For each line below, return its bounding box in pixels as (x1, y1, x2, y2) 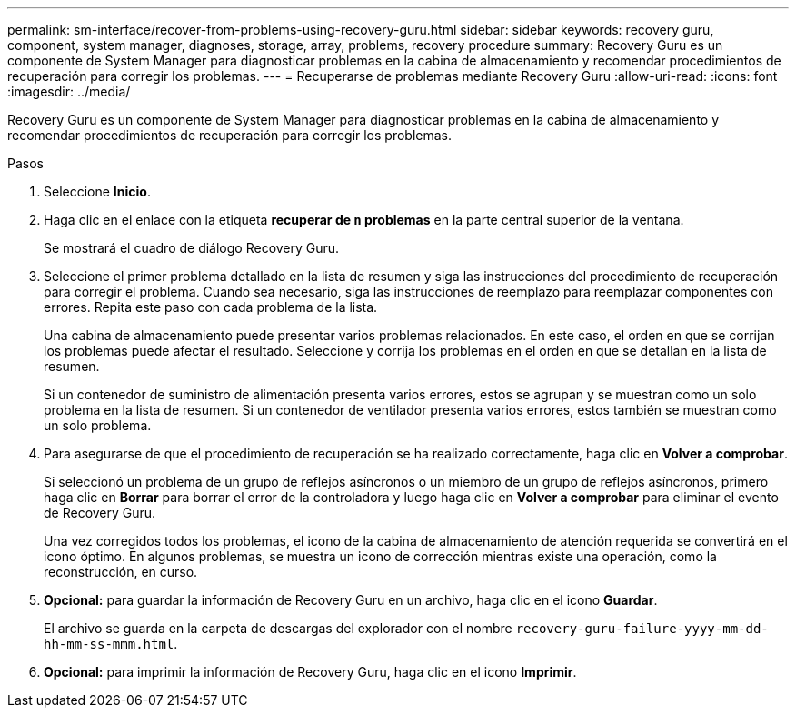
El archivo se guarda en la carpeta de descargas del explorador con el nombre (44, 620, 512, 636)
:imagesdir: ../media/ (7, 84, 131, 99)
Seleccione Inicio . (44, 184, 151, 199)
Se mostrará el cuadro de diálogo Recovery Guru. (44, 240, 340, 256)
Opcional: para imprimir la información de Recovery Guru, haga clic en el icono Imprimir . (44, 664, 577, 680)
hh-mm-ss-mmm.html (44, 637, 174, 651)
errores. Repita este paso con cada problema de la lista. (44, 299, 378, 315)
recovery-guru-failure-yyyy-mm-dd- (515, 621, 769, 636)
